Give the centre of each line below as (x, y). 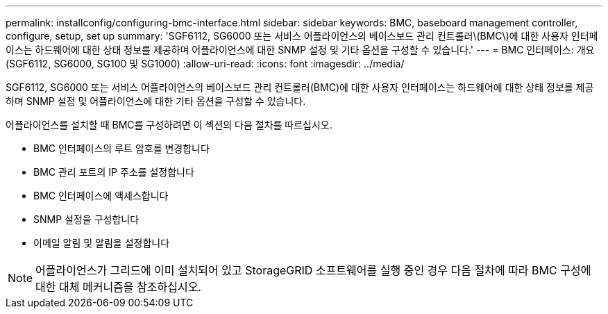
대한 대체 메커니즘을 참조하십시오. (118, 287)
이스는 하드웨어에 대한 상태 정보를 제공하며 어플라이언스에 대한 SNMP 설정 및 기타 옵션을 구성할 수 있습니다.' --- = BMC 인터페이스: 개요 (300, 50)
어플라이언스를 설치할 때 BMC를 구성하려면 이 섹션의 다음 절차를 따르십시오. (169, 125)
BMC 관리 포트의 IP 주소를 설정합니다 (114, 172)
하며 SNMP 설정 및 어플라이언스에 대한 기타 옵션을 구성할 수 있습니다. (156, 101)
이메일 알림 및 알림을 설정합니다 (102, 243)
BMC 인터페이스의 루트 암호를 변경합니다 (121, 148)
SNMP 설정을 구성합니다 (86, 219)
